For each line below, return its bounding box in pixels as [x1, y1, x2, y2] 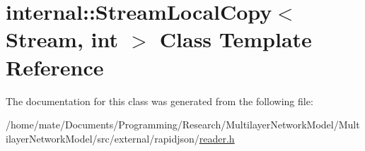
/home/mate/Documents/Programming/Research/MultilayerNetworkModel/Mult [6, 117, 360, 132]
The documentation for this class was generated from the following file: [6, 93, 313, 108]
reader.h [199, 131, 235, 145]
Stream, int [6, 25, 119, 54]
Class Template [159, 25, 312, 54]
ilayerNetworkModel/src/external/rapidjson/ [6, 131, 199, 145]
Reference [6, 52, 104, 81]
